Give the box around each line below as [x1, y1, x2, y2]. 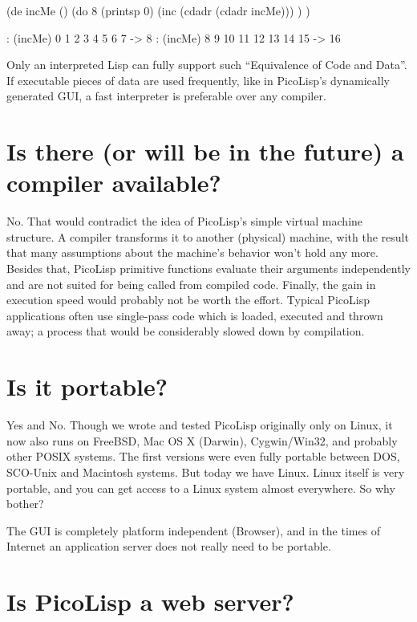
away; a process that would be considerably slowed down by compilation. [6, 323, 365, 339]
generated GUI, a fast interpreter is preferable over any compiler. [6, 87, 326, 104]
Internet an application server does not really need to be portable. [6, 538, 331, 555]
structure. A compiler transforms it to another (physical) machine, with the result [6, 228, 409, 245]
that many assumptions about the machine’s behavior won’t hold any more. [6, 244, 379, 261]
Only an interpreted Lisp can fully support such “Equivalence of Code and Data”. [6, 56, 407, 73]
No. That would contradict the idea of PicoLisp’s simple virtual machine [6, 213, 363, 230]
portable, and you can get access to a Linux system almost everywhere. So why [6, 479, 395, 496]
